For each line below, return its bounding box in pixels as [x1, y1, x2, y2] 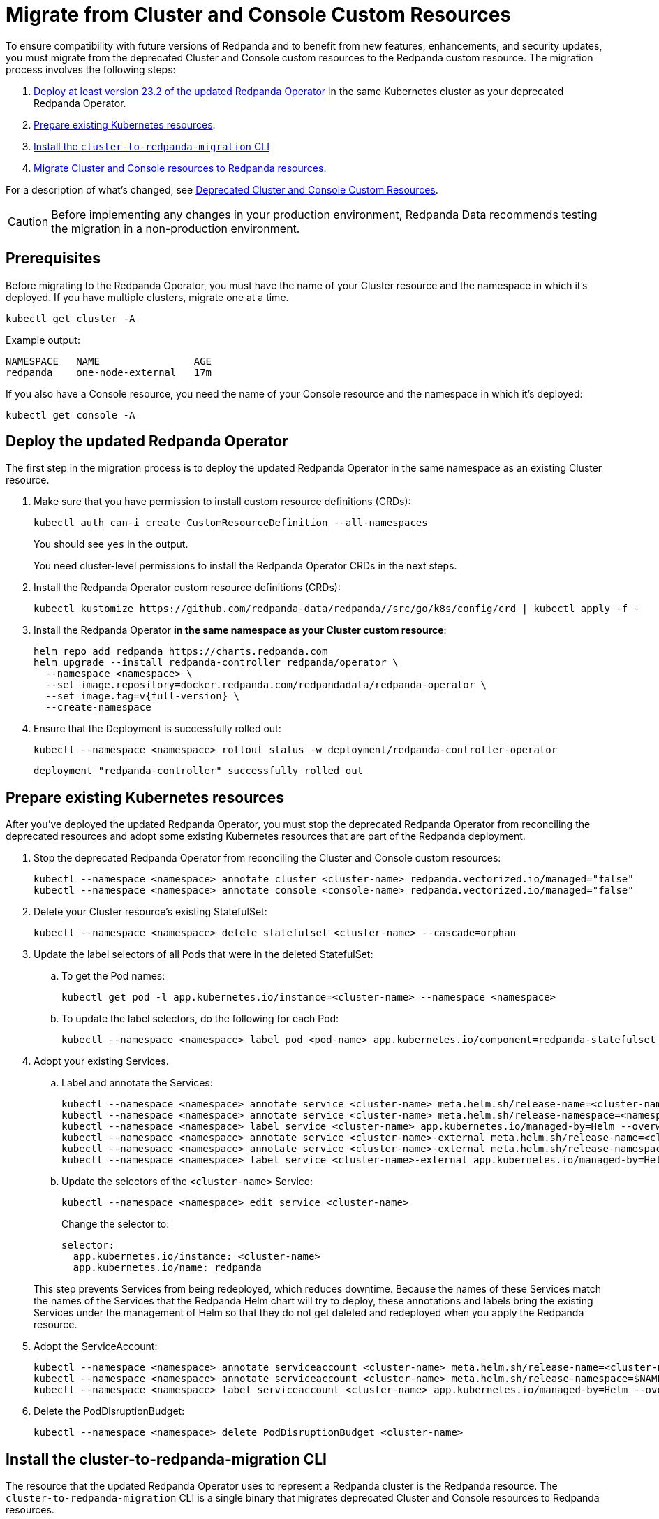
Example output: [6, 333, 80, 346]
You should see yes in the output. [34, 538, 188, 551]
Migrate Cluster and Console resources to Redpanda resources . [34, 161, 327, 174]
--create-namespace [45, 702, 151, 713]
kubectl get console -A [6, 409, 135, 421]
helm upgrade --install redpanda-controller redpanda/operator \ [34, 657, 399, 669]
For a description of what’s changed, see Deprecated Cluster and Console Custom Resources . [6, 183, 438, 196]
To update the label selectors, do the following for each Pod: [61, 1012, 339, 1025]
